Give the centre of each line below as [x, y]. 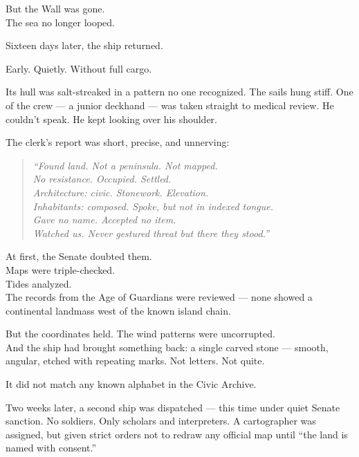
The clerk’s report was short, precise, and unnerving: [118, 142]
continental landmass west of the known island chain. [118, 310]
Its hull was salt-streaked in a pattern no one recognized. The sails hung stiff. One [179, 92]
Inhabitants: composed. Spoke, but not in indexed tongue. [153, 206]
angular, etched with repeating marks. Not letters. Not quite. [135, 361]
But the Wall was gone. [55, 8]
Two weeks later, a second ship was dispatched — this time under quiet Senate [173, 407]
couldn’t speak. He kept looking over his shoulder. [111, 119]
